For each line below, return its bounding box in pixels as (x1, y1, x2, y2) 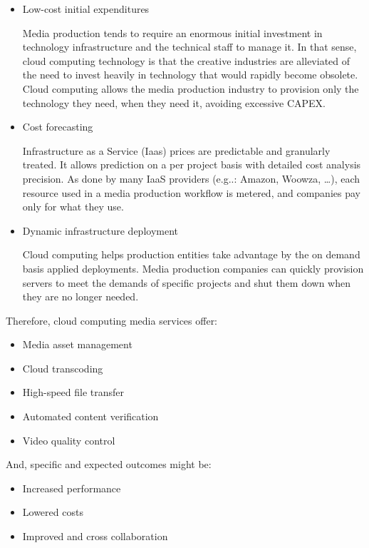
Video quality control (22, 432, 115, 447)
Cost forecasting (22, 119, 93, 134)
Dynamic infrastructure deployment (22, 223, 178, 238)
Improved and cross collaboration (22, 529, 168, 544)
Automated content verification (22, 409, 159, 424)
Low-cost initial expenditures (22, 1, 150, 16)
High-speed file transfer (22, 385, 124, 400)
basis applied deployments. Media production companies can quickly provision (22, 260, 364, 275)
